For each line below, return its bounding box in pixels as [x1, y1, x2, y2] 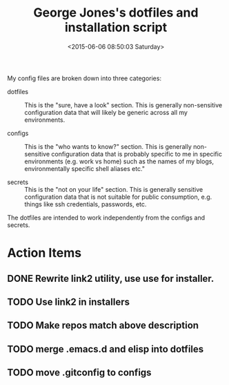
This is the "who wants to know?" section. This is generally [24, 142, 192, 150]
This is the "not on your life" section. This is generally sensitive [24, 185, 203, 193]
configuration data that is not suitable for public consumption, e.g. [24, 192, 212, 201]
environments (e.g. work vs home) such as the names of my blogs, [24, 157, 214, 165]
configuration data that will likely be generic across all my [24, 108, 188, 116]
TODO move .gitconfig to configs [7, 367, 152, 379]
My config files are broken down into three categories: [7, 74, 162, 82]
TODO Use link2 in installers [7, 296, 130, 307]
